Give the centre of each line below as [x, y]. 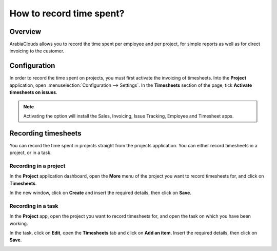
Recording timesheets [45, 133]
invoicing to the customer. [37, 51]
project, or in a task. [31, 153]
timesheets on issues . [33, 92]
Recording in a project [37, 166]
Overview [25, 32]
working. [19, 223]
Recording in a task [34, 206]
